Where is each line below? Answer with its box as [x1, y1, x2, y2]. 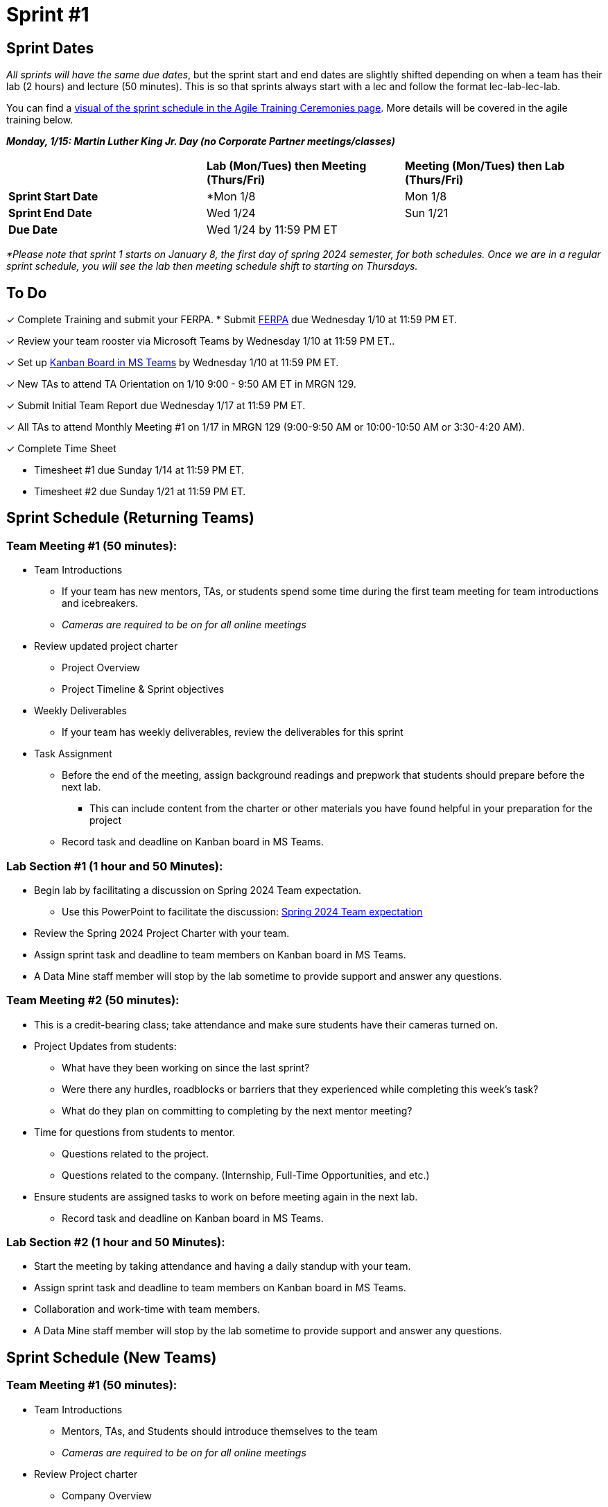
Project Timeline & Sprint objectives [62, 683, 225, 696]
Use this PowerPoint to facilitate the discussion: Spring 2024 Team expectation [62, 905, 423, 918]
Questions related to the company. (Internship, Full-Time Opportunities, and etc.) [62, 1169, 430, 1181]
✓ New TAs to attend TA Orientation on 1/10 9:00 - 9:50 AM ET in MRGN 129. [6, 378, 356, 390]
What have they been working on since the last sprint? [62, 1061, 310, 1074]
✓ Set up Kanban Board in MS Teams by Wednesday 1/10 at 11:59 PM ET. [6, 356, 339, 369]
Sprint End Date [8, 206, 92, 221]
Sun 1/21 [404, 206, 449, 221]
